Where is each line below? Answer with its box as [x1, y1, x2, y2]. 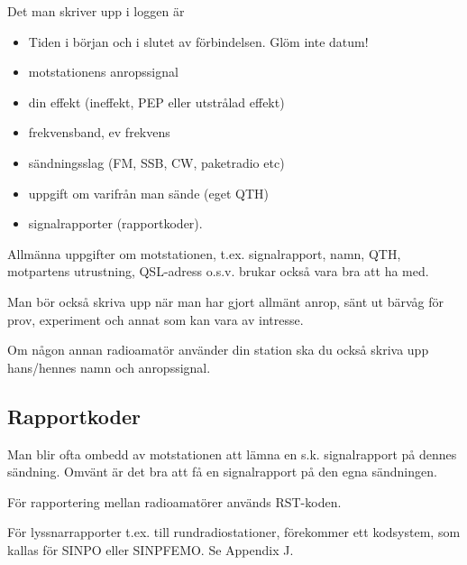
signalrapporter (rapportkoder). [28, 214, 203, 233]
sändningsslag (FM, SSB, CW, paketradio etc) [28, 153, 285, 171]
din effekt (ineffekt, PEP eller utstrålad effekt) [28, 92, 285, 111]
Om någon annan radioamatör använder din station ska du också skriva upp [7, 340, 429, 359]
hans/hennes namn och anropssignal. [7, 357, 211, 376]
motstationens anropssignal [28, 62, 179, 81]
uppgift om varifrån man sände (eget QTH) [28, 183, 269, 202]
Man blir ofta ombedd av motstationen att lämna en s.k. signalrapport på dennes [7, 444, 457, 463]
